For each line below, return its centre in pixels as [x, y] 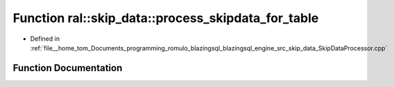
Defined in [45, 39]
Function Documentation [68, 68]
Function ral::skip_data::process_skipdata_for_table [166, 18]
